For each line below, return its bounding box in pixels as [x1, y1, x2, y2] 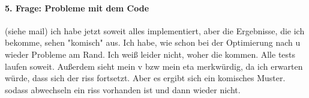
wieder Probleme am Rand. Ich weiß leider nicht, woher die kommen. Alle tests [5, 47, 296, 60]
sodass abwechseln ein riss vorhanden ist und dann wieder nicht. [5, 83, 241, 96]
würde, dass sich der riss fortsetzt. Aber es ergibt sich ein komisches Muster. [5, 72, 286, 84]
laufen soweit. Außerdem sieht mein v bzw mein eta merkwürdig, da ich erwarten [5, 60, 303, 72]
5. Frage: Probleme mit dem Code [5, 1, 149, 14]
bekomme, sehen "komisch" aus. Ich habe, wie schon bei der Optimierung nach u [5, 36, 301, 49]
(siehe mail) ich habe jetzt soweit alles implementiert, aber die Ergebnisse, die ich [5, 24, 305, 37]
